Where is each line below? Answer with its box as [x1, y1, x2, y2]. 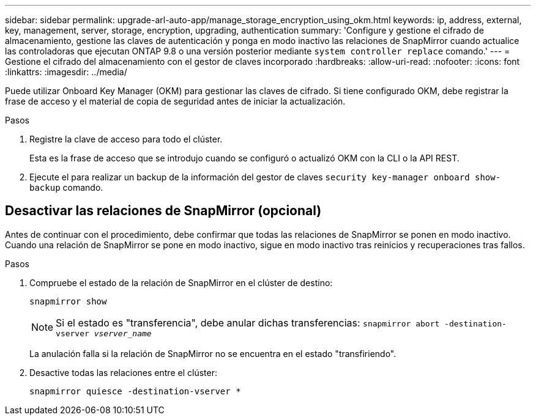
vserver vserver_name [56, 328, 152, 338]
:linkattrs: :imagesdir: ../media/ [5, 67, 127, 77]
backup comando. [29, 182, 103, 193]
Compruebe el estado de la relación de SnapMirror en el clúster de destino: [29, 277, 333, 288]
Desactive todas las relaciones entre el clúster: [29, 367, 217, 378]
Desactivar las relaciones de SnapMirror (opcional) [5, 203, 322, 219]
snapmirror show [29, 296, 107, 306]
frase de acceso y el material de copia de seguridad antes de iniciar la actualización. [5, 96, 346, 106]
